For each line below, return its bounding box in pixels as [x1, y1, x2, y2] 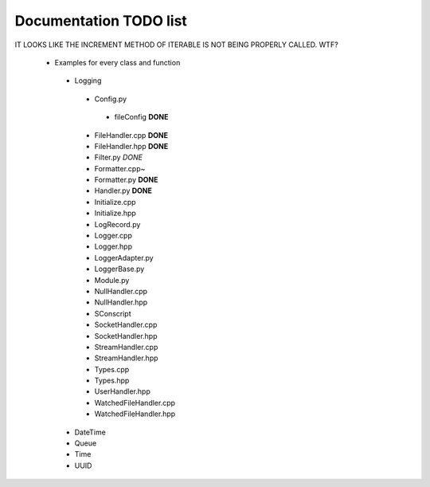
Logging [74, 76, 102, 85]
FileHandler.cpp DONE [94, 130, 169, 139]
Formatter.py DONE [94, 175, 158, 185]
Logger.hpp [94, 242, 133, 251]
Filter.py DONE [94, 152, 143, 163]
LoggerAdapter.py [94, 253, 154, 262]
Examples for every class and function [54, 57, 181, 67]
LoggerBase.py [94, 264, 145, 274]
